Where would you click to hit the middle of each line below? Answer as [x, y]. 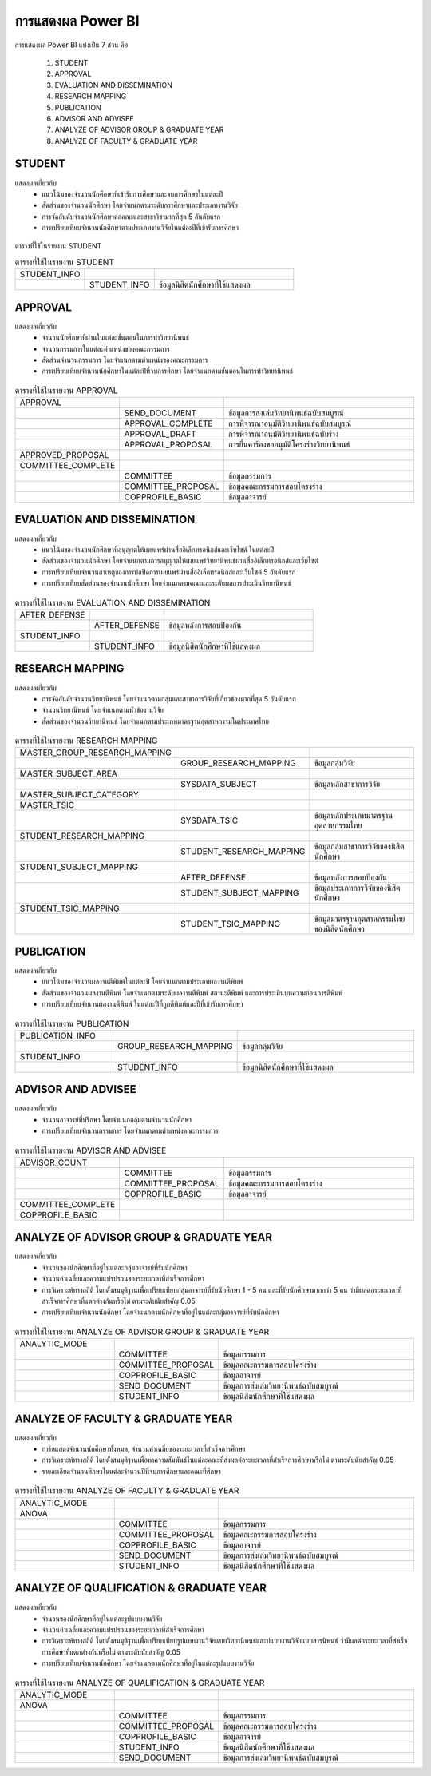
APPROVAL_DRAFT [160, 434]
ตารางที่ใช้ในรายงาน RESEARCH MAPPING [86, 741]
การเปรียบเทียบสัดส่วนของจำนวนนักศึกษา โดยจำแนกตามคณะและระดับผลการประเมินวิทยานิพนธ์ [166, 583]
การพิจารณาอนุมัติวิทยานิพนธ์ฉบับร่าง [283, 434]
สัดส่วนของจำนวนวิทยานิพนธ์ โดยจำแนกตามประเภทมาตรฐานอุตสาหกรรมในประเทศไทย [155, 721]
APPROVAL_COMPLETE [168, 423]
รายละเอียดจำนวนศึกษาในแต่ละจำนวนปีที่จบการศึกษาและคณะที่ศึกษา [131, 1471]
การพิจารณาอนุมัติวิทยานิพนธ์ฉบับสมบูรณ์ [290, 423]
